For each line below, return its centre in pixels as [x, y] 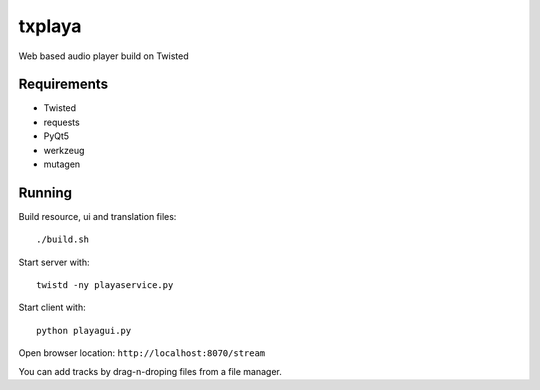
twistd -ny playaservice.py [105, 285]
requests [61, 122]
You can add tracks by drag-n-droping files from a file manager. [150, 371]
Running [45, 192]
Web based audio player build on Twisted [103, 56]
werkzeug [64, 150]
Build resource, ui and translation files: [97, 216]
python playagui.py [84, 330]
